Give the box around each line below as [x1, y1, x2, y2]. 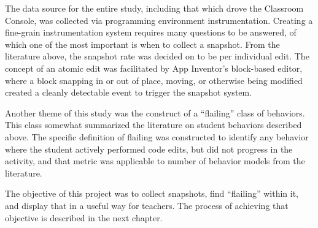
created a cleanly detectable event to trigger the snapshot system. [5, 86, 252, 99]
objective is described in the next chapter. [5, 211, 163, 224]
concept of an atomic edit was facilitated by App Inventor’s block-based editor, [5, 61, 303, 74]
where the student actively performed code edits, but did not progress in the [5, 142, 293, 155]
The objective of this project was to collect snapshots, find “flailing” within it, [5, 187, 298, 200]
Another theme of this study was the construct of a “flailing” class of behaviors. [5, 106, 305, 119]
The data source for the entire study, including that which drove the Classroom [5, 2, 304, 14]
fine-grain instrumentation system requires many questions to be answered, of [5, 26, 297, 39]
